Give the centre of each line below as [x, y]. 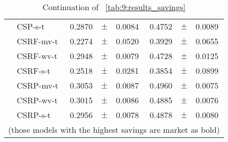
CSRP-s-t [33, 115]
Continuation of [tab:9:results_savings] [114, 7]
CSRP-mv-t [38, 85]
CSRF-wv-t [37, 56]
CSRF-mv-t [37, 41]
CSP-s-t [31, 26]
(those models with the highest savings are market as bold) [114, 130]
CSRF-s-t [33, 70]
